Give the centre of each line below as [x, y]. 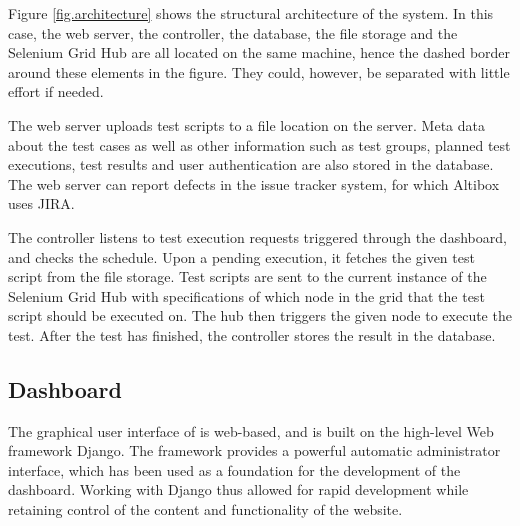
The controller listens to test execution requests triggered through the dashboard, [257, 236]
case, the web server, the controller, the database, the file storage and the [233, 32]
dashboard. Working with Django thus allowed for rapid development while [238, 489]
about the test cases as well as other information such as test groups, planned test [259, 144]
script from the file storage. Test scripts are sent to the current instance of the [247, 276]
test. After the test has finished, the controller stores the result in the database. [252, 334]
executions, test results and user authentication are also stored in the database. [251, 164]
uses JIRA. [41, 203]
